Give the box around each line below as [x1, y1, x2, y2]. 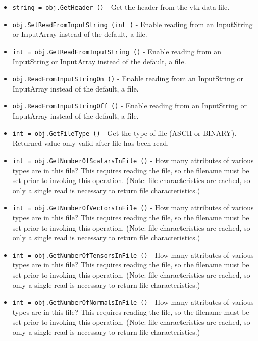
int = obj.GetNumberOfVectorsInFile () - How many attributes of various [12, 202, 254, 213]
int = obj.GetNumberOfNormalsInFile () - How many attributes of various [12, 297, 254, 307]
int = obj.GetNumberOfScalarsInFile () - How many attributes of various [12, 154, 254, 165]
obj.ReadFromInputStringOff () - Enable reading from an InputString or [12, 100, 247, 111]
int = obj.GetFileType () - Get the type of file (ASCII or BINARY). [12, 127, 237, 138]
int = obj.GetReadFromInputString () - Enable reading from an [12, 46, 221, 56]
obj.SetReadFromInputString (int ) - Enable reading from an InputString [12, 18, 253, 29]
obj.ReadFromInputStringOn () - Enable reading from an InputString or [12, 73, 243, 84]
